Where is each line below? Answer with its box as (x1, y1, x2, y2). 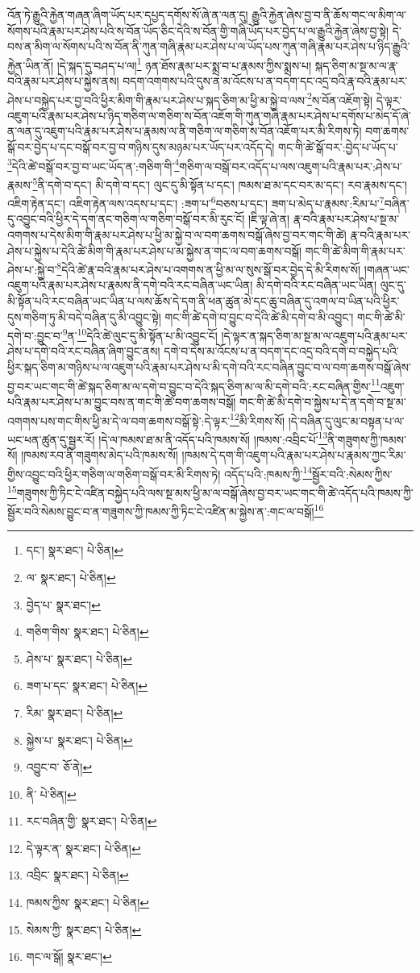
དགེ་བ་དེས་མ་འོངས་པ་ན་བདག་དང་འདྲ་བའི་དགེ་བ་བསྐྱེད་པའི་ (164, 343, 399, 360)
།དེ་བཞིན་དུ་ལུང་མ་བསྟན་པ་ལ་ (288, 412, 405, 429)
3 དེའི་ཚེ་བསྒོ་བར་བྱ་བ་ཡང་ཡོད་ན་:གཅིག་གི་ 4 (7, 155, 180, 174)
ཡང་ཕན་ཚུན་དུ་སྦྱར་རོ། (7, 430, 95, 447)
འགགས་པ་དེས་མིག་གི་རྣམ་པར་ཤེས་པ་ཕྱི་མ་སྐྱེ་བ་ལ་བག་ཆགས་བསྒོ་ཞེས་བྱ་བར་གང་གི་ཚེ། (7, 227, 347, 243)
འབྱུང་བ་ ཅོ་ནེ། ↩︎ (26, 759, 93, 775)
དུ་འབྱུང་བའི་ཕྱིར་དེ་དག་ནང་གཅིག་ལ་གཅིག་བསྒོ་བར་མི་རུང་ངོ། (7, 210, 245, 227)
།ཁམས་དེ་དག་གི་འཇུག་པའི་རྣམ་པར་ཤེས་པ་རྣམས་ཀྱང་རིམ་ (181, 447, 406, 463)
